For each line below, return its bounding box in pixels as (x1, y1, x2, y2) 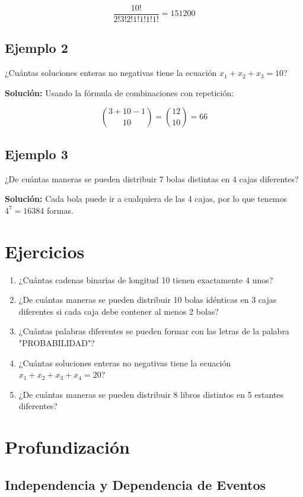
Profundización (5, 435, 130, 459)
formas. (47, 204, 74, 216)
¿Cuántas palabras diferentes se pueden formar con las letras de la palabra (18, 325, 289, 337)
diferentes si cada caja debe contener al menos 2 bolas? (18, 305, 219, 317)
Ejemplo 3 (5, 144, 68, 163)
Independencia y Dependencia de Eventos (5, 475, 266, 493)
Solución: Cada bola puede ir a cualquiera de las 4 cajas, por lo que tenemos (5, 192, 288, 205)
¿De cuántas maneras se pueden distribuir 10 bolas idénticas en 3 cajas (18, 293, 277, 306)
